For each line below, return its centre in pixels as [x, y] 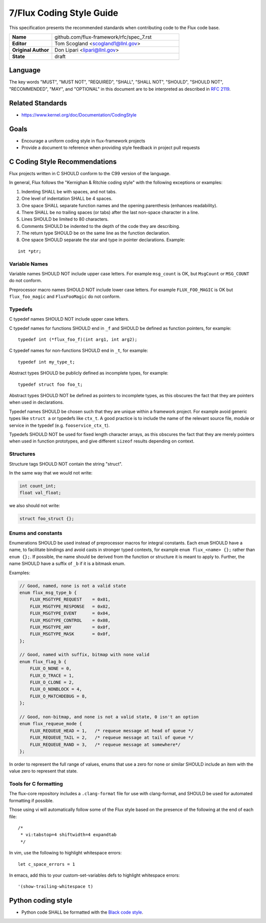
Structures [22, 454]
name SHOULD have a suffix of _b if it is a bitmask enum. [67, 564]
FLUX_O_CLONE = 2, [52, 683]
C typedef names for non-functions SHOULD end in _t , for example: [79, 351]
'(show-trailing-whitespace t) [56, 886]
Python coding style [41, 901]
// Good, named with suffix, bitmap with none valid [84, 655]
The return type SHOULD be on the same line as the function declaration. [96, 233]
